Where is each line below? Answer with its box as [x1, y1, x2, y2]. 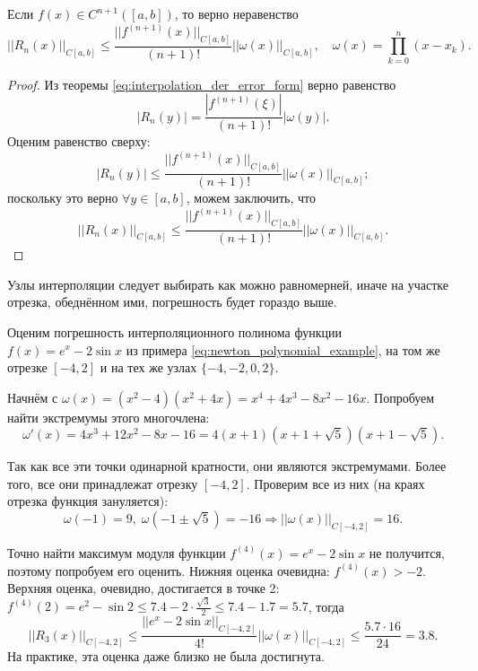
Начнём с [7, 388, 58, 406]
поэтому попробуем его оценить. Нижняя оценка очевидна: [7, 561, 330, 579]
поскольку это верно [7, 188, 118, 207]
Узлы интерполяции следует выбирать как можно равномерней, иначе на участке [7, 274, 448, 293]
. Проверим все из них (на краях [246, 474, 425, 492]
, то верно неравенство [174, 4, 299, 22]
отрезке [7, 358, 48, 377]
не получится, [369, 543, 445, 562]
